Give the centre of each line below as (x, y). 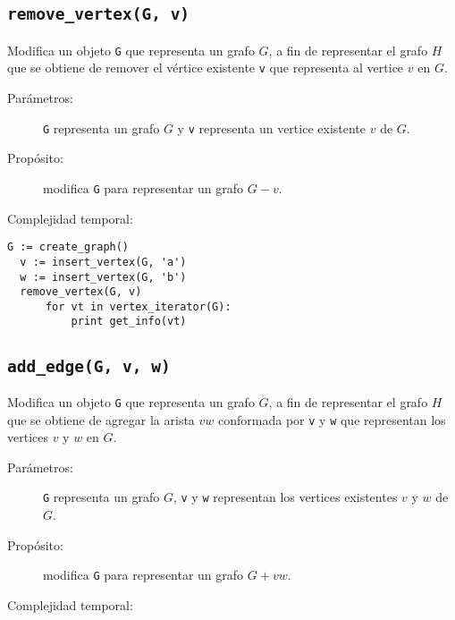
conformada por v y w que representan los (332, 419)
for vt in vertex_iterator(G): (138, 306)
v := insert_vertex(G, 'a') (103, 262)
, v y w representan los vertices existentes (285, 497)
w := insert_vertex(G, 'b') (103, 277)
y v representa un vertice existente (272, 127)
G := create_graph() (68, 247)
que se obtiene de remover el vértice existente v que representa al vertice (206, 68)
